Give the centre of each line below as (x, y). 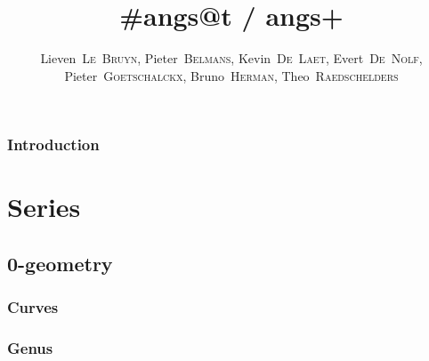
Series (44, 207)
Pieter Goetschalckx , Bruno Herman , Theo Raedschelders (231, 75)
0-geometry (60, 263)
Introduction (53, 144)
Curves (33, 307)
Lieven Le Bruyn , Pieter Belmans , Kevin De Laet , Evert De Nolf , (231, 58)
